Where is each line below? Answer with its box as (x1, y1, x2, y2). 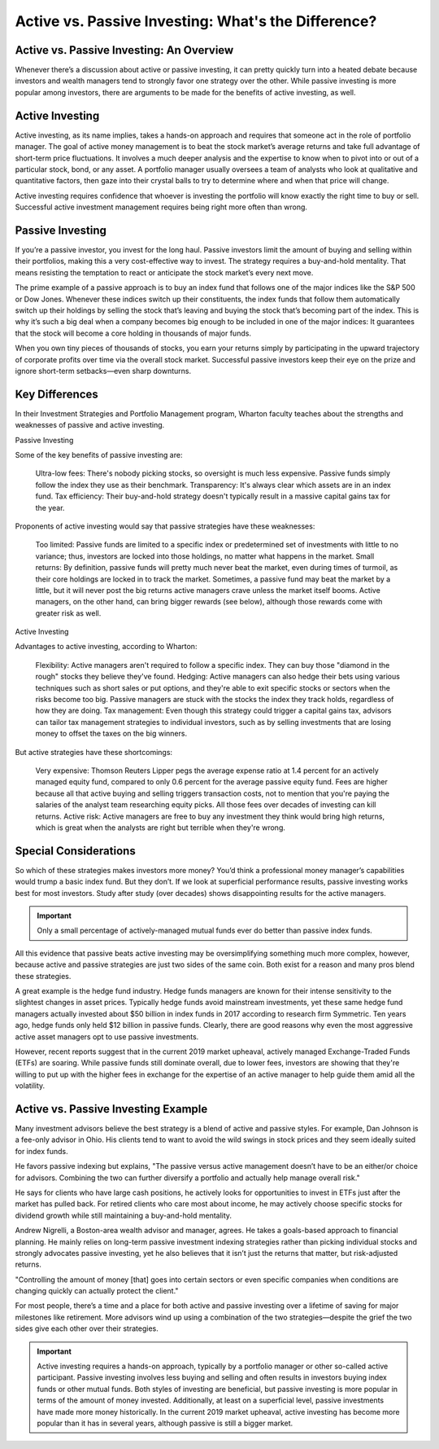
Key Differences (15, 387, 99, 401)
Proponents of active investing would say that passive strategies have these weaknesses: (15, 521, 315, 531)
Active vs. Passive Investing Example (15, 1102, 208, 1116)
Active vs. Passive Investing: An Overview (15, 43, 234, 57)
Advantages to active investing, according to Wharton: (15, 642, 198, 652)
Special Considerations (15, 844, 136, 858)
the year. (35, 503, 65, 512)
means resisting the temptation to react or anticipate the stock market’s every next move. (15, 267, 314, 277)
